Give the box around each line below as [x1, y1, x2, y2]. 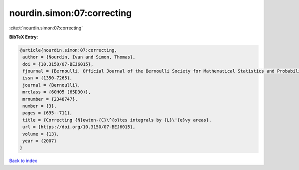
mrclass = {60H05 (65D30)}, [22, 89, 91, 95]
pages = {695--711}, [22, 110, 73, 116]
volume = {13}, [22, 131, 60, 137]
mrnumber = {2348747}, [22, 96, 78, 102]
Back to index [9, 158, 37, 164]
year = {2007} [22, 138, 57, 144]
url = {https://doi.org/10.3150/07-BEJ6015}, [22, 124, 136, 130]
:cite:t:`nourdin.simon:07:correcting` [9, 25, 83, 31]
